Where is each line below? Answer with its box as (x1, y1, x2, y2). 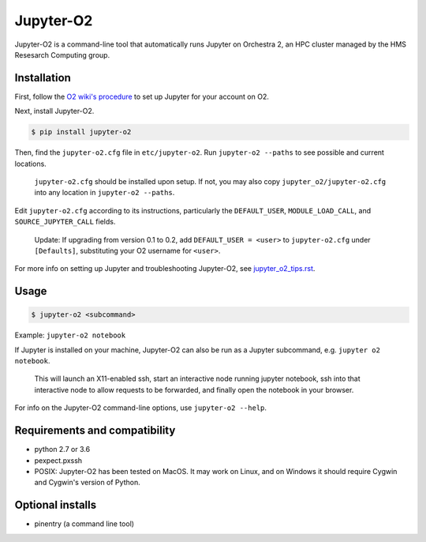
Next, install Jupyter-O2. (14, 107, 95, 116)
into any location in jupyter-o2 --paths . (34, 188, 175, 198)
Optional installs (14, 499, 97, 512)
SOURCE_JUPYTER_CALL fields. (14, 217, 116, 227)
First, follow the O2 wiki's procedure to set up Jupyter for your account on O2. (14, 92, 270, 101)
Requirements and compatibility (14, 423, 176, 438)
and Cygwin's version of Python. (34, 478, 141, 487)
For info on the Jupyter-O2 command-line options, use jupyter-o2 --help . (14, 403, 267, 412)
